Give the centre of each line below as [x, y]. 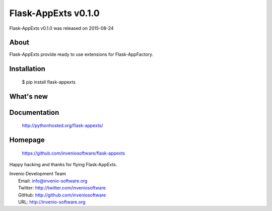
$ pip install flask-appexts [49, 82]
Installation [27, 69]
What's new [28, 96]
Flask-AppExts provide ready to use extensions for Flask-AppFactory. [81, 54]
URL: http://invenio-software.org [52, 202]
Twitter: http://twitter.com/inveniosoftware [62, 188]
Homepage [27, 140]
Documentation [34, 113]
